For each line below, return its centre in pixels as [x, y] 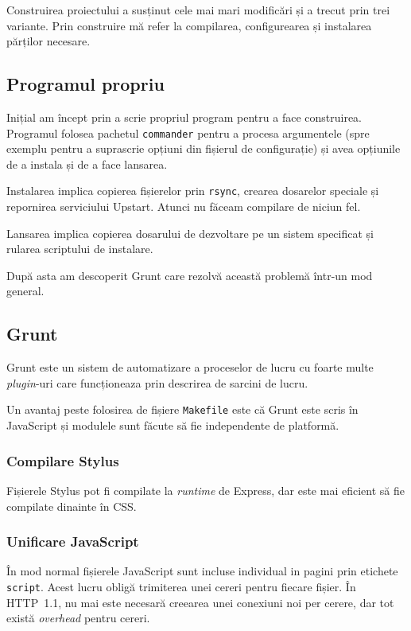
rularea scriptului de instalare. [80, 249]
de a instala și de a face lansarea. [87, 164]
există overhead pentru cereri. [78, 618]
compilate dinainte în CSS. [72, 506]
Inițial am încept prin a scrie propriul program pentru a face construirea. [184, 117]
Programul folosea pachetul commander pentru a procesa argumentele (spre [188, 132]
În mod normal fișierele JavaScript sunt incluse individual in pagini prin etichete [202, 571]
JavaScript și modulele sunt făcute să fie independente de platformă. [173, 425]
